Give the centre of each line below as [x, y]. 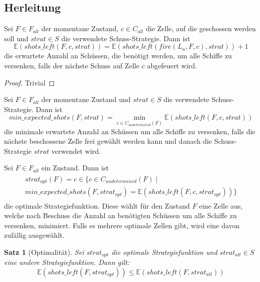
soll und [16, 38]
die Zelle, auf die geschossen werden [201, 28]
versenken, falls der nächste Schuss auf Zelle [72, 65]
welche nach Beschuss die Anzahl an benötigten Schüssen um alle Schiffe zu [120, 215]
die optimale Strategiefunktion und [165, 252]
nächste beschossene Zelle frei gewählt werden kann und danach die [108, 141]
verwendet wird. [76, 151]
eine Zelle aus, [221, 205]
